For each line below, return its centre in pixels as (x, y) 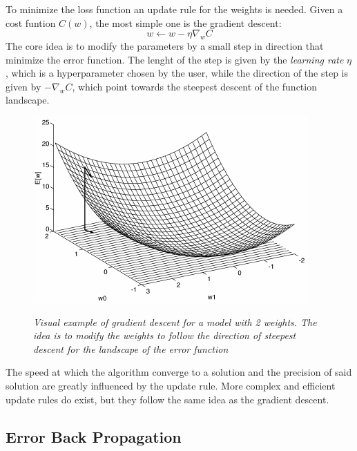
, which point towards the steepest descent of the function (194, 86)
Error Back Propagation (94, 436)
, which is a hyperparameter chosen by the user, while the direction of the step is (177, 73)
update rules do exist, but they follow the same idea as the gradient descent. (167, 399)
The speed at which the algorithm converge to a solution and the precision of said (179, 372)
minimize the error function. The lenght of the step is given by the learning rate (175, 59)
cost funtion (31, 22)
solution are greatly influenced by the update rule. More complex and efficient (171, 385)
